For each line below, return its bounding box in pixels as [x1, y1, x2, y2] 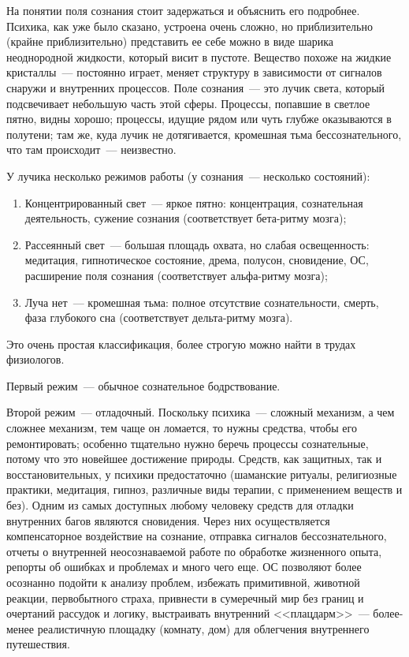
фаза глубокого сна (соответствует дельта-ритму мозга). [24, 309, 293, 326]
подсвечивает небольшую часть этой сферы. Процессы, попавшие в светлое [6, 95, 370, 111]
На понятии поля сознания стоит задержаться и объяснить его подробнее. [6, 2, 360, 18]
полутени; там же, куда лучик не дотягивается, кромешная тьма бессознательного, [6, 125, 402, 142]
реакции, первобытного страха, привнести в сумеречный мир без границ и [6, 589, 364, 606]
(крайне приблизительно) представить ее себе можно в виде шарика [6, 33, 334, 50]
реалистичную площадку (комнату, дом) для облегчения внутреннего [37, 620, 370, 636]
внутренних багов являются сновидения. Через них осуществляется [6, 512, 330, 528]
